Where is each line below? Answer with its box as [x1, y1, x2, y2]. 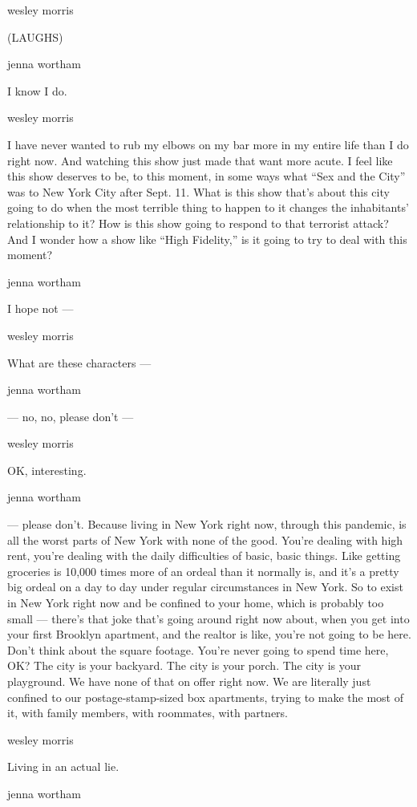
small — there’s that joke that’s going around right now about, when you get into [7, 610, 410, 627]
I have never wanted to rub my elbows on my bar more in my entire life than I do [7, 136, 409, 152]
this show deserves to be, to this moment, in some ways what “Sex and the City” [7, 168, 406, 185]
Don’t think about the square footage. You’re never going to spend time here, [7, 641, 389, 658]
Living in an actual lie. [7, 758, 119, 775]
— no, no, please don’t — [7, 408, 134, 424]
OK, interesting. [7, 461, 87, 478]
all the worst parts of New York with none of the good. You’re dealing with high [7, 531, 403, 548]
